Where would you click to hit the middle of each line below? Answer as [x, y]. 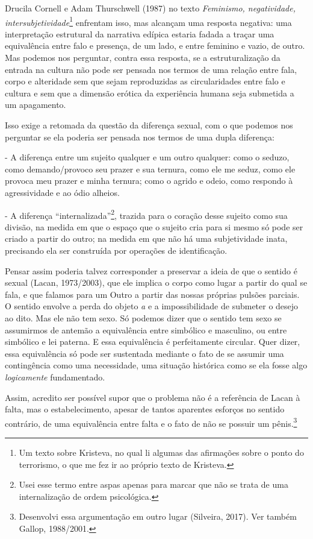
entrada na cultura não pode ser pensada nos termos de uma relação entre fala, [151, 69]
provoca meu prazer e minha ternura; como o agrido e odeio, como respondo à [149, 181]
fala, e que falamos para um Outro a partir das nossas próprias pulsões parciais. [152, 294]
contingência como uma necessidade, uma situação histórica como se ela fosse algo [156, 365]
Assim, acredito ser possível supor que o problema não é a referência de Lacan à [153, 397]
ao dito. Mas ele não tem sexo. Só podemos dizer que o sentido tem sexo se [143, 317]
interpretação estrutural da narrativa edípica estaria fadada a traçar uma [140, 33]
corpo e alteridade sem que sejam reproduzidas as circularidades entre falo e [145, 81]
